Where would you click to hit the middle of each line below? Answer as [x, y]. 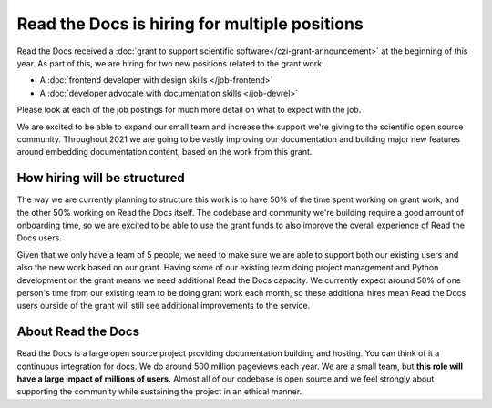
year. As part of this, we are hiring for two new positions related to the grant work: [170, 63]
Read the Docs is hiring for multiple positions [190, 24]
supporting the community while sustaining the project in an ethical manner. [159, 392]
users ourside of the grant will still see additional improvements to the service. [164, 306]
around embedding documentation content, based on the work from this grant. [164, 152]
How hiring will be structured [101, 178]
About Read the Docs [78, 332]
